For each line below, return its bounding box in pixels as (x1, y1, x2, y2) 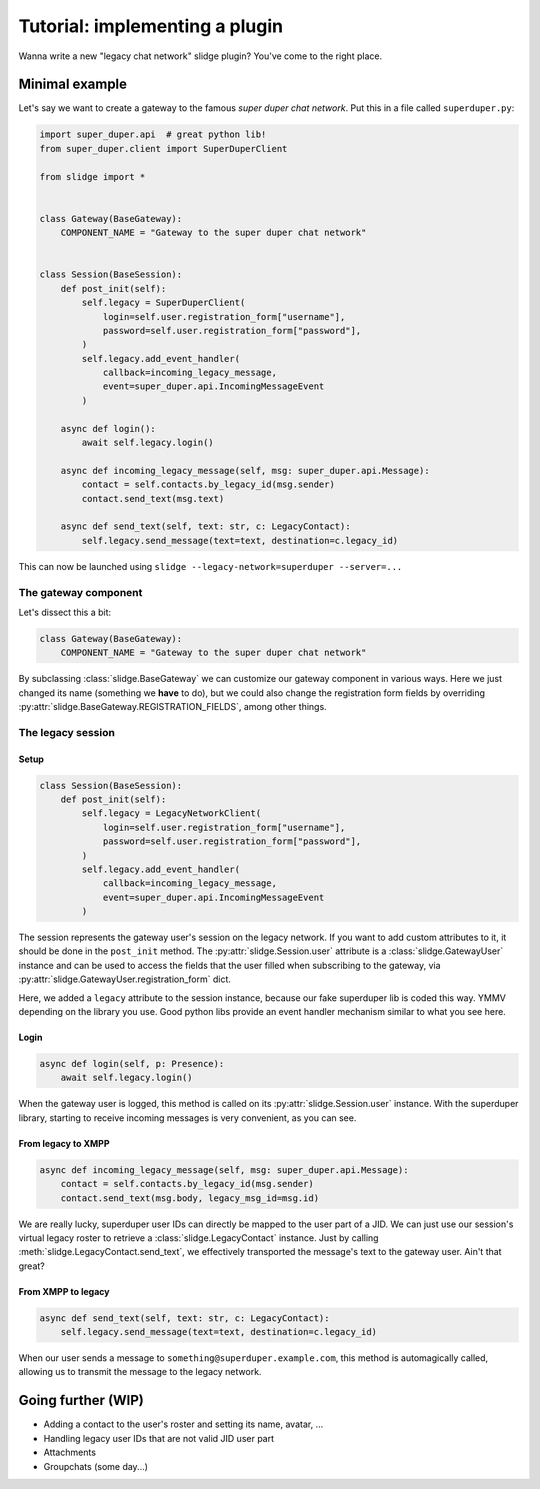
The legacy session (18, 725, 115, 739)
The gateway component (18, 585, 143, 599)
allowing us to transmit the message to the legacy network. (18, 1366, 262, 1378)
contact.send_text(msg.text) (81, 493, 225, 504)
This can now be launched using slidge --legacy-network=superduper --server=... (18, 560, 403, 572)
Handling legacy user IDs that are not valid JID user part (43, 1432, 275, 1444)
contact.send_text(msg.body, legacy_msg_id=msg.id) (60, 1192, 320, 1204)
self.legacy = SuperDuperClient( (81, 297, 246, 309)
